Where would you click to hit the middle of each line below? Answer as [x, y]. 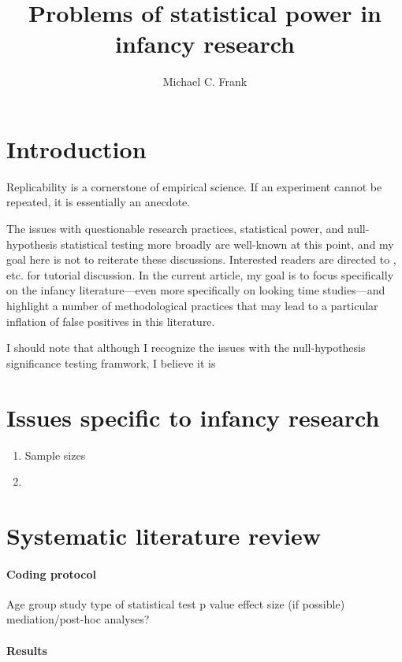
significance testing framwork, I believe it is [111, 362]
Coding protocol [51, 573]
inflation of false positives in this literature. [111, 321]
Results [27, 650]
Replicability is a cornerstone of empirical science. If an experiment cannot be [194, 186]
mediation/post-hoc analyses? [78, 619]
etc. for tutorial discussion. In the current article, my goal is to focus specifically [200, 274]
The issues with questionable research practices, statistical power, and [175, 229]
